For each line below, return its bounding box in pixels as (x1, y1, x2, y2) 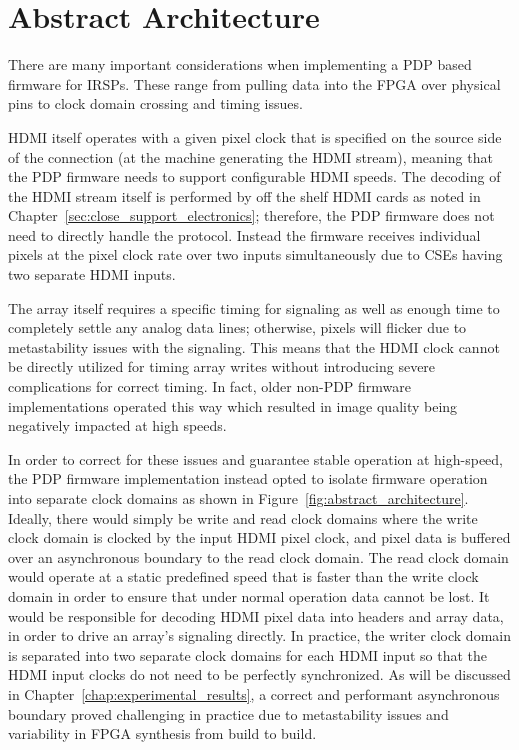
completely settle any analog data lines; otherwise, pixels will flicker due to (8, 317, 467, 338)
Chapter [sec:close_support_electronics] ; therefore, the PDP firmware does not (8, 205, 495, 226)
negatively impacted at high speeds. (8, 415, 227, 436)
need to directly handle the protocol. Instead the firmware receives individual (8, 224, 481, 245)
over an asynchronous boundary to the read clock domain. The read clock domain (8, 546, 509, 567)
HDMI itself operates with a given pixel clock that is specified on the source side (8, 126, 502, 147)
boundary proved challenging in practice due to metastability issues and (8, 703, 449, 724)
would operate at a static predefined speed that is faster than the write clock (8, 566, 479, 587)
